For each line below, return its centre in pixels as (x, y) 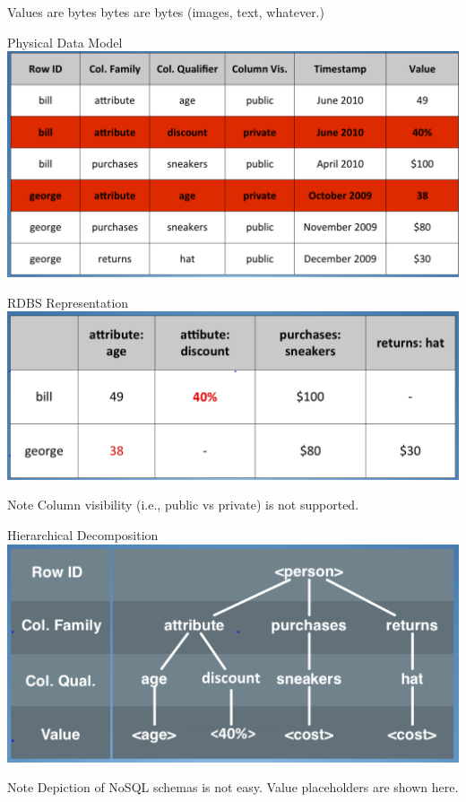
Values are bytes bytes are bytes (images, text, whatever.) (166, 12)
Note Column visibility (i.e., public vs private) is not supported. (183, 505)
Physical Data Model (65, 42)
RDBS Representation (68, 302)
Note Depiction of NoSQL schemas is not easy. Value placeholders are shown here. (233, 787)
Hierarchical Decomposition (83, 535)
